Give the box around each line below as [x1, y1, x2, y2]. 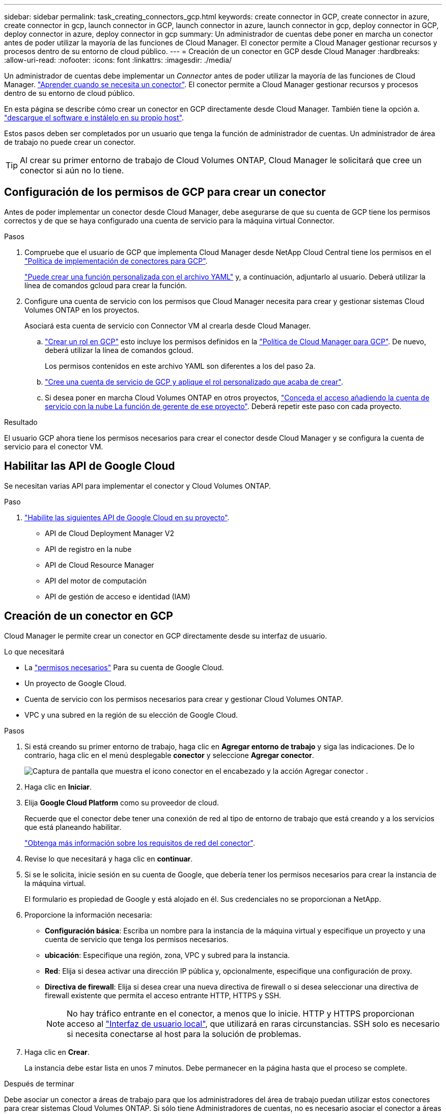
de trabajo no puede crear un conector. [4, 138, 135, 146]
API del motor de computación [45, 576, 147, 585]
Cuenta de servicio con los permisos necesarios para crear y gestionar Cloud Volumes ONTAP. [24, 694, 343, 703]
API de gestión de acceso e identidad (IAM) [45, 592, 190, 601]
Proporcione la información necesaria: [24, 910, 152, 919]
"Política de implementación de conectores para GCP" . [24, 256, 208, 265]
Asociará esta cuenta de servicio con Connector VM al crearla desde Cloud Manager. [24, 321, 311, 330]
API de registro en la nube [45, 544, 132, 553]
